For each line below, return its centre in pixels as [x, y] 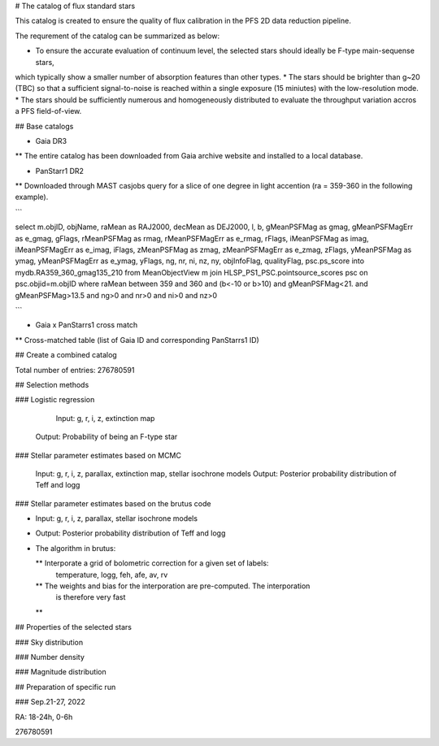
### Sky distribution [49, 642]
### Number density [50, 657]
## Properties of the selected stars [73, 627]
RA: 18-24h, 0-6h [44, 717]
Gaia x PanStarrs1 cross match [87, 325]
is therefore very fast [91, 597]
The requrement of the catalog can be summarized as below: [117, 36]
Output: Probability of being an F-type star [106, 437]
